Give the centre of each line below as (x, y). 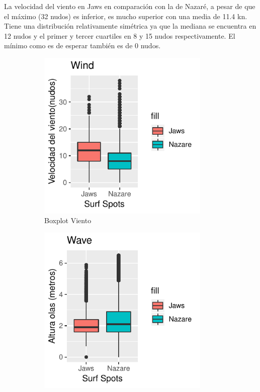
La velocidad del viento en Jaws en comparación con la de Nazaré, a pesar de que (130, 6)
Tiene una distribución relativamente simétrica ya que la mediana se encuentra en (130, 26)
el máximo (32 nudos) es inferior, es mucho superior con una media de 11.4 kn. (126, 16)
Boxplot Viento (68, 220)
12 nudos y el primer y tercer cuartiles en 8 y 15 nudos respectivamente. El (120, 35)
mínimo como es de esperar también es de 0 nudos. (82, 45)
